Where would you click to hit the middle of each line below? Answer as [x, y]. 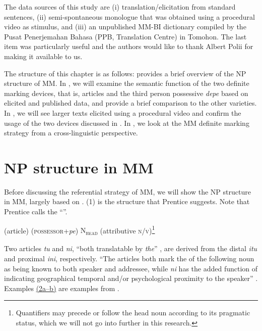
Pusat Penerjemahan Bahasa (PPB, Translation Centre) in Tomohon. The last [125, 36]
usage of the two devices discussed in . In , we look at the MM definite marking [127, 123]
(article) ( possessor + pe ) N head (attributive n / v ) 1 [80, 230]
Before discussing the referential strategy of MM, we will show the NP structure [127, 191]
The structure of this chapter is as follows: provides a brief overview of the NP [125, 73]
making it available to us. [43, 56]
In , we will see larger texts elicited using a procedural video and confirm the [123, 112]
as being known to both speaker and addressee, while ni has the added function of [131, 268]
